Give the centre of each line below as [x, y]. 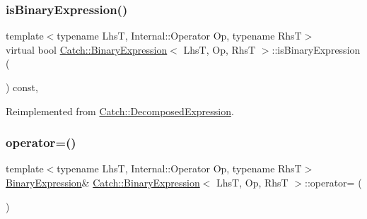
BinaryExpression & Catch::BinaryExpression [103, 182]
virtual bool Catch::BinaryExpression [87, 49]
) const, [22, 87]
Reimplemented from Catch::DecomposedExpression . [120, 111]
